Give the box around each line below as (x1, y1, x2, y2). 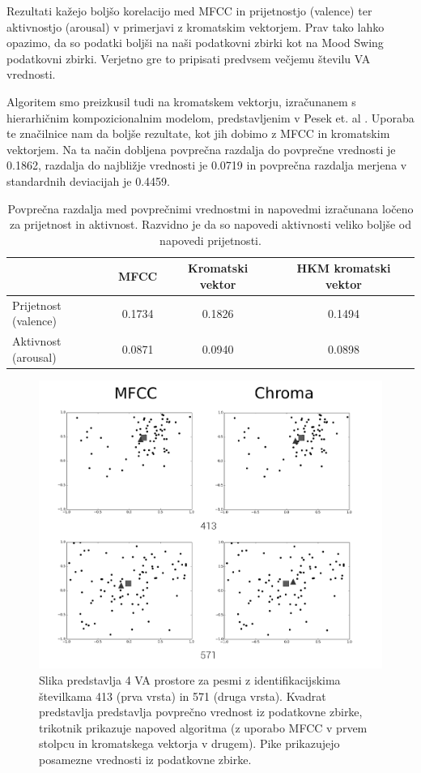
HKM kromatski (296, 260, 391, 277)
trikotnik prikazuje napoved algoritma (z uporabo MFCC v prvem (39, 719, 368, 736)
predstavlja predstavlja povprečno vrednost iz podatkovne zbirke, (39, 703, 363, 720)
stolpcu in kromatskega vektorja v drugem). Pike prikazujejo (39, 735, 340, 752)
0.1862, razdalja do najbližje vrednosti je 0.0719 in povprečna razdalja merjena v (6, 157, 407, 174)
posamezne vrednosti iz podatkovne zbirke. (39, 751, 252, 768)
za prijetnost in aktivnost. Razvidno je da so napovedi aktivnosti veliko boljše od (9, 216, 412, 233)
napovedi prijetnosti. (159, 231, 262, 248)
